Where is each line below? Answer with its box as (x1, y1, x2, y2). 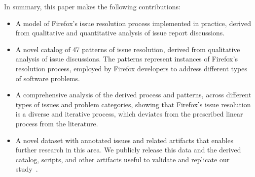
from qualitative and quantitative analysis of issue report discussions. (15, 28, 225, 38)
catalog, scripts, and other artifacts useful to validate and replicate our (15, 154, 230, 164)
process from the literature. (15, 118, 98, 128)
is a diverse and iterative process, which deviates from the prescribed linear (15, 109, 243, 119)
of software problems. (15, 73, 80, 83)
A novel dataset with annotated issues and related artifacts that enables (15, 135, 233, 145)
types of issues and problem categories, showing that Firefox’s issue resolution (15, 99, 251, 109)
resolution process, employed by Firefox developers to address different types (15, 63, 247, 73)
